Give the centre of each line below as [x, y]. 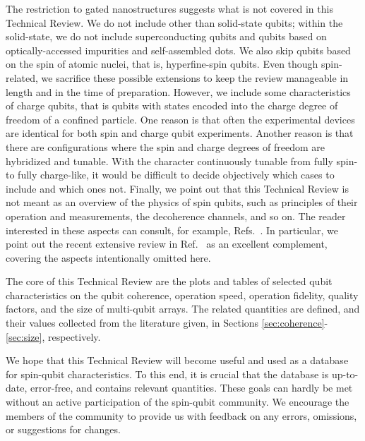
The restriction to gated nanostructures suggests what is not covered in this [169, 8]
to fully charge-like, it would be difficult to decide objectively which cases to [170, 175]
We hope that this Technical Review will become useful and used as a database [177, 360]
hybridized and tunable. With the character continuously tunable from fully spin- [182, 161]
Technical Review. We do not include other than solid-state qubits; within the [174, 22]
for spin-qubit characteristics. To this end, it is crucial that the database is [167, 374]
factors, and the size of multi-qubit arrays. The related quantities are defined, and [183, 309]
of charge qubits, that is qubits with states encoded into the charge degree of [172, 105]
